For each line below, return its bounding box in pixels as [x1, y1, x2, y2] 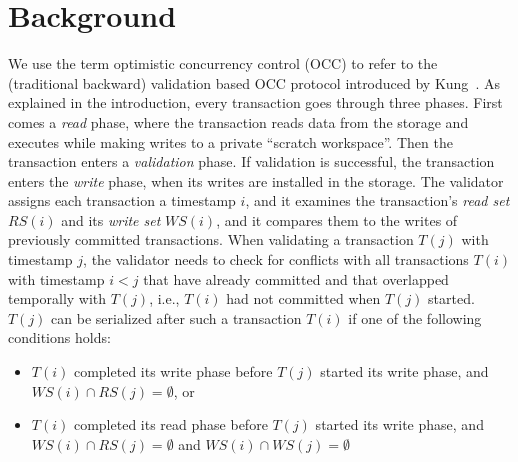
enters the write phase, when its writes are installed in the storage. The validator [8, 170, 504, 191]
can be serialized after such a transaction [51, 307, 302, 328]
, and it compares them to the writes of [216, 209, 458, 230]
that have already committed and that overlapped [143, 268, 449, 289]
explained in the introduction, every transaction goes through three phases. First [8, 92, 503, 113]
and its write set [61, 209, 161, 230]
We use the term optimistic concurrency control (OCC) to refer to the [8, 53, 438, 74]
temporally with [8, 288, 107, 309]
